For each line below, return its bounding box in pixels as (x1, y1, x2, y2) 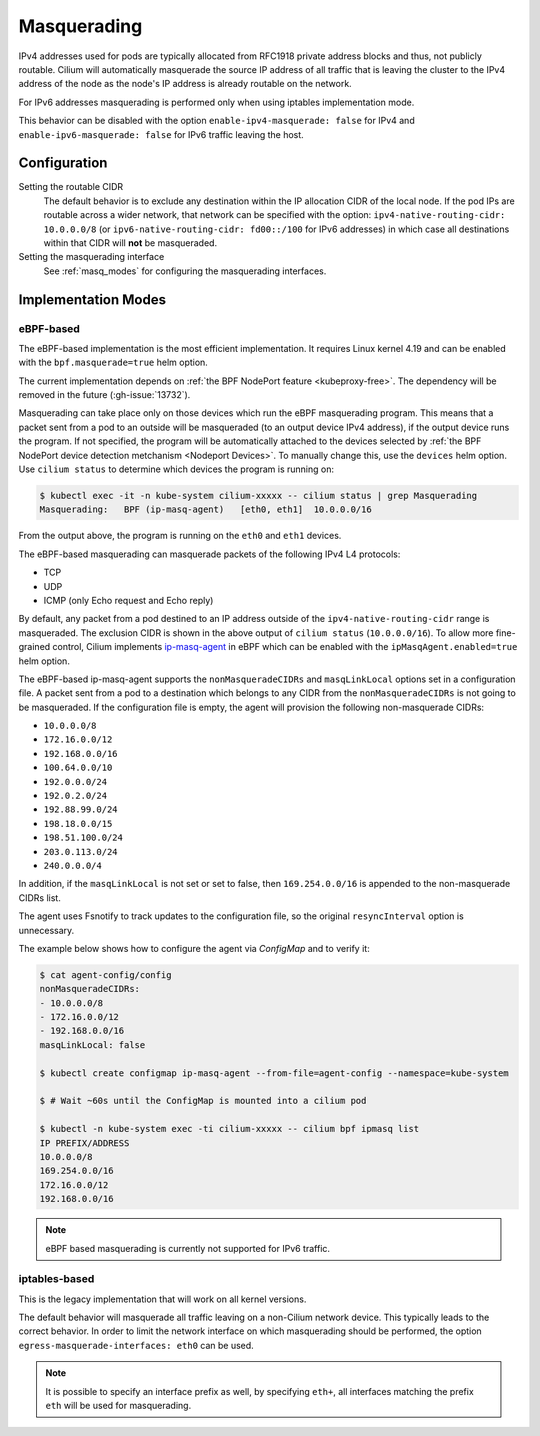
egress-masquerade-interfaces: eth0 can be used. (18, 1339, 254, 1351)
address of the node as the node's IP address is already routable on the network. (18, 78, 352, 90)
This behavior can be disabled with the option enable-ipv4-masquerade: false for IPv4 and (18, 115, 415, 127)
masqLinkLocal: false (39, 1039, 146, 1050)
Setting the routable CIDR (18, 181, 124, 193)
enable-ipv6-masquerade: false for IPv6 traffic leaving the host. (18, 128, 304, 140)
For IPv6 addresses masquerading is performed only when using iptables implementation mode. (18, 96, 415, 108)
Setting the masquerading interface (18, 251, 165, 263)
